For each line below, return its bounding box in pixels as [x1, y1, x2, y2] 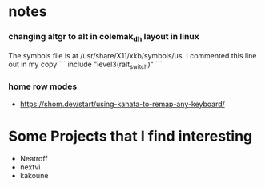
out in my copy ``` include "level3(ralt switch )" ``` [8, 59, 163, 70]
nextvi [19, 162, 41, 172]
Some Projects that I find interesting [8, 127, 253, 145]
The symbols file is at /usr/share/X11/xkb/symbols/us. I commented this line [8, 50, 257, 60]
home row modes [8, 81, 78, 92]
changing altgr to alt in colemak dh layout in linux [8, 31, 200, 44]
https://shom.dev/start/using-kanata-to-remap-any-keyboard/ [19, 99, 226, 109]
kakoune [19, 170, 49, 180]
